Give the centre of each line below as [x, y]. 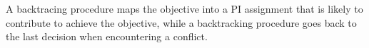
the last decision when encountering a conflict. [107, 36]
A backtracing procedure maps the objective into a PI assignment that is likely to [184, 8]
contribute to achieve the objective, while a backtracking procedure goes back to [181, 22]
